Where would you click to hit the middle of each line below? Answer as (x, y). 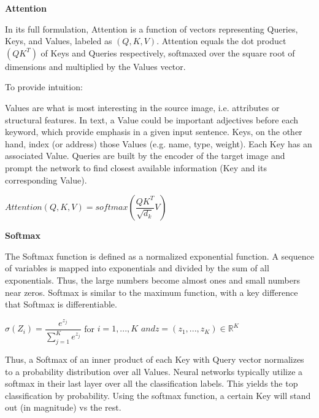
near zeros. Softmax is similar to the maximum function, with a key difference (152, 292)
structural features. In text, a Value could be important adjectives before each (152, 119)
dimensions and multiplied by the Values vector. (95, 66)
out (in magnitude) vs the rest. (63, 407)
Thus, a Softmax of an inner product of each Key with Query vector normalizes (155, 359)
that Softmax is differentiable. (61, 304)
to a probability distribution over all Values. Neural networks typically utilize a (154, 371)
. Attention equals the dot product (221, 41)
